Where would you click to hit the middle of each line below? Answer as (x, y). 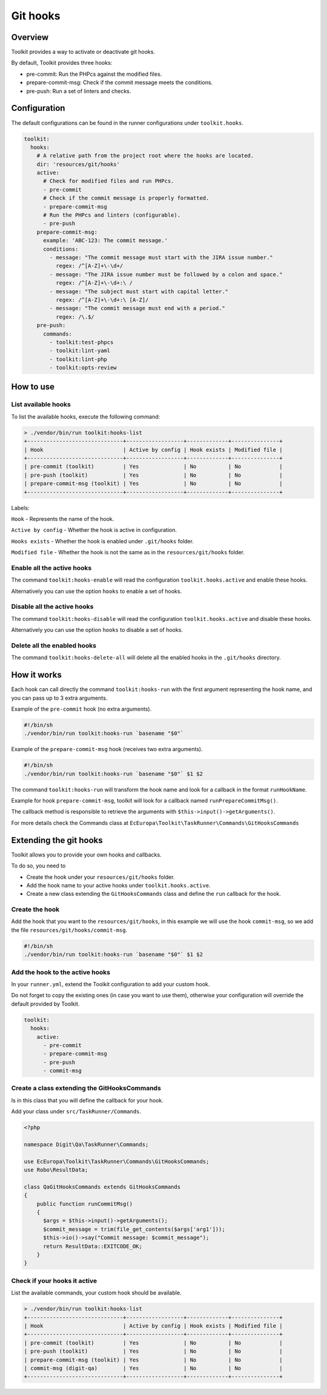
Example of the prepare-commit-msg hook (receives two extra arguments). (107, 749)
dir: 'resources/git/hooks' (78, 164)
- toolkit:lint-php (78, 359)
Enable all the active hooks (51, 568)
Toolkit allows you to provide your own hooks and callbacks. (86, 855)
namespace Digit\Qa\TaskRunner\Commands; (86, 1144)
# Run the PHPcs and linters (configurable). (112, 215)
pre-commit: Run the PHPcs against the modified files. (94, 74)
